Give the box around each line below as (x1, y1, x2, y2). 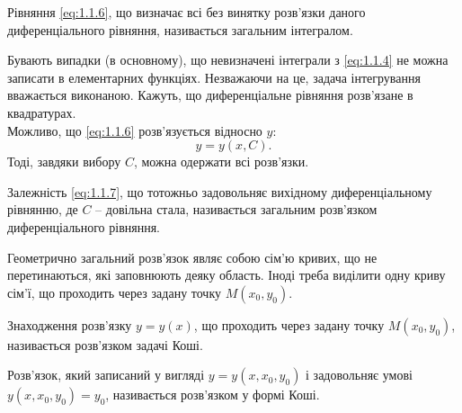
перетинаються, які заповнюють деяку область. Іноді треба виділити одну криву (7, 265, 446, 284)
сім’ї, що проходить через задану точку (7, 283, 222, 301)
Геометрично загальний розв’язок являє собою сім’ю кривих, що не (7, 247, 378, 266)
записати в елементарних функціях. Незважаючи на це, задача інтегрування (7, 67, 421, 86)
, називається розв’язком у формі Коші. (105, 385, 320, 404)
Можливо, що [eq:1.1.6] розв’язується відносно (7, 121, 262, 139)
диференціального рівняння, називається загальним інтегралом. (7, 20, 353, 39)
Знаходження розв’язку (7, 315, 132, 334)
